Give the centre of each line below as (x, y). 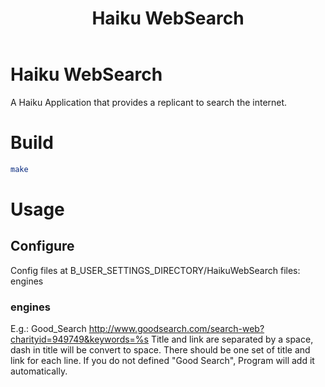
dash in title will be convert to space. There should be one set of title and (160, 350)
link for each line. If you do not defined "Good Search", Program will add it (162, 361)
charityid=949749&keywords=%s (79, 339)
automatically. (39, 371)
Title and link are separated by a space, (232, 339)
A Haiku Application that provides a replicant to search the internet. (149, 102)
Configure (42, 246)
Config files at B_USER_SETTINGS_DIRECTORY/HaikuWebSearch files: (155, 270)
